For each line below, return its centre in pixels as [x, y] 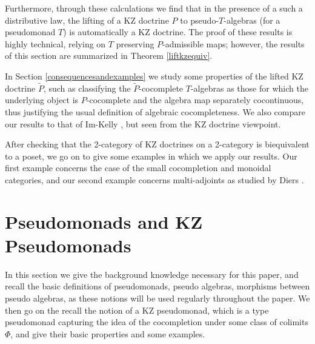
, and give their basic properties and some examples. [108, 333]
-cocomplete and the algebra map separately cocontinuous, [195, 100]
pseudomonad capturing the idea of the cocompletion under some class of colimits [157, 322]
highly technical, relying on [55, 43]
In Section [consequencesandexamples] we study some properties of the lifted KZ [154, 76]
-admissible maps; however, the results [234, 43]
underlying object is [42, 100]
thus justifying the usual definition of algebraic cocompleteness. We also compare [155, 111]
